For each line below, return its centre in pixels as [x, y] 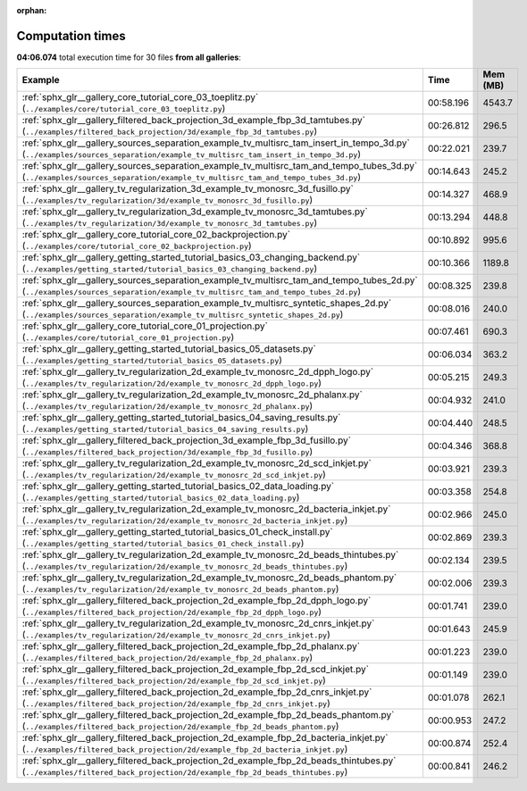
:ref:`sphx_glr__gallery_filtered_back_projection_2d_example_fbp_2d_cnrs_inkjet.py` [197, 692]
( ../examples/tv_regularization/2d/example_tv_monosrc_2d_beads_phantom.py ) [180, 589]
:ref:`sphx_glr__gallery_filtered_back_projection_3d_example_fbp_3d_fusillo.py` [187, 440]
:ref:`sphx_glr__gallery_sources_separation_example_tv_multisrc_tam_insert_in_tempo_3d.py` [216, 143]
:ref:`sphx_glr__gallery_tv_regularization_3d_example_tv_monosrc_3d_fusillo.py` [188, 189]
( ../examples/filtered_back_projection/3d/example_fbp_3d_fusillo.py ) [167, 452]
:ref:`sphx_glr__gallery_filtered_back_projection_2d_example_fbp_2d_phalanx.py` [191, 646]
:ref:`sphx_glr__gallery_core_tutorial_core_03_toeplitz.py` [140, 97]
